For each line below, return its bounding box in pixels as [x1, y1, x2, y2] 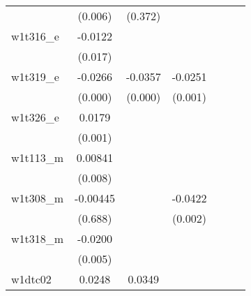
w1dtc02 [11, 271, 52, 287]
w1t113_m [11, 149, 64, 165]
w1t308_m [11, 190, 64, 206]
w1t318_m [11, 230, 64, 246]
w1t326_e [11, 109, 59, 125]
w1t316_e [11, 28, 59, 44]
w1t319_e [11, 68, 59, 84]
